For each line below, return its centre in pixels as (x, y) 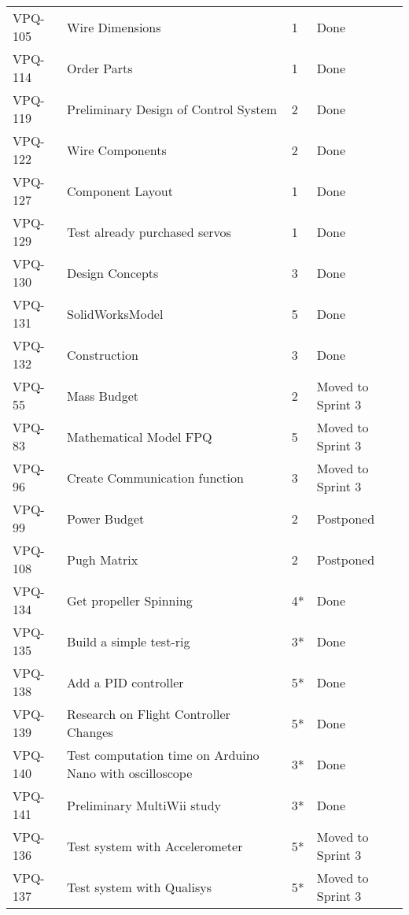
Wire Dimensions (114, 27)
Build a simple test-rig (129, 641)
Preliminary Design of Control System (172, 109)
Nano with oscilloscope (130, 773)
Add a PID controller (125, 682)
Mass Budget (103, 395)
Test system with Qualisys (139, 887)
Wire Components (117, 150)
